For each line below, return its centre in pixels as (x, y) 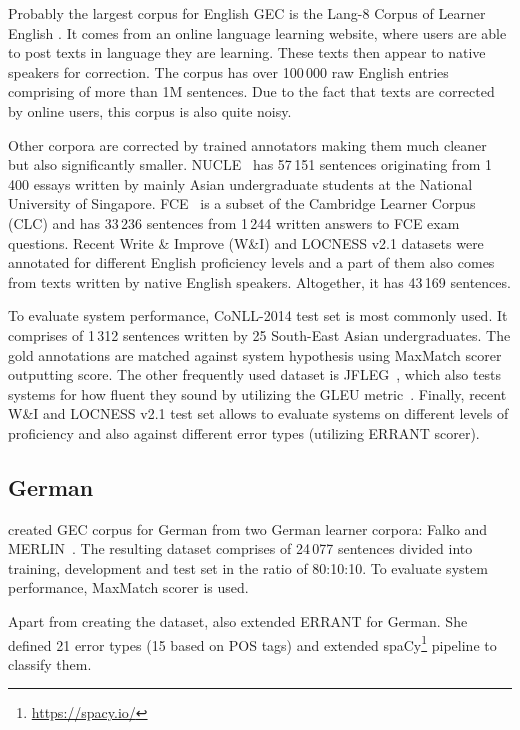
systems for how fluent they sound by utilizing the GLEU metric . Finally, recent (257, 393)
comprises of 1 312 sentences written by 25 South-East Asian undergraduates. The (259, 334)
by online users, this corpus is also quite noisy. (150, 110)
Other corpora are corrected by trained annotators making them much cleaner (247, 144)
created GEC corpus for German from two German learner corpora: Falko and (248, 528)
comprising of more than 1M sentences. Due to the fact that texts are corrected (251, 91)
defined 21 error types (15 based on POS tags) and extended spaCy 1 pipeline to (252, 643)
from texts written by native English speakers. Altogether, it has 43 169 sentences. (259, 281)
